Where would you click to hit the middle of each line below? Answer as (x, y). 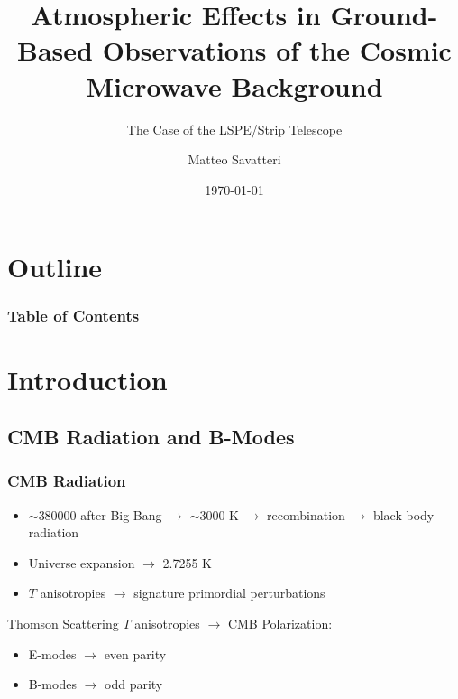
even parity (135, 653)
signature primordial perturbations (229, 593)
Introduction (87, 379)
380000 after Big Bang (100, 514)
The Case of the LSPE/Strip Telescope (234, 129)
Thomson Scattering (63, 624)
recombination (306, 514)
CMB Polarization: (280, 624)
